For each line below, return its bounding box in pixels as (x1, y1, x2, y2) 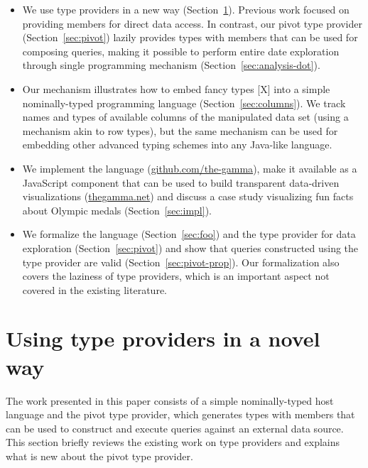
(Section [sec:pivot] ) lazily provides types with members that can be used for (22, 30, 358, 45)
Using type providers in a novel (6, 324, 320, 353)
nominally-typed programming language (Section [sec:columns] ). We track (22, 95, 346, 110)
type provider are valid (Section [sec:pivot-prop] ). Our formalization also (22, 254, 340, 269)
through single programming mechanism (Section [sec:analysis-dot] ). (22, 58, 320, 72)
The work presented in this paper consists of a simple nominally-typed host (6, 393, 334, 408)
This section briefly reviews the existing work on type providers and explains (6, 435, 340, 450)
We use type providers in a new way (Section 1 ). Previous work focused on (22, 2, 350, 16)
